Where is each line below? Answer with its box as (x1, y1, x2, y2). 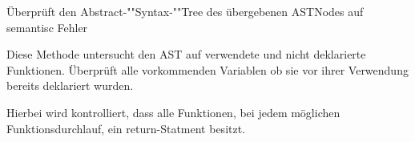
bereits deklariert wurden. (6, 77, 134, 94)
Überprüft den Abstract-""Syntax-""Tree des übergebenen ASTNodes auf (6, 3, 364, 19)
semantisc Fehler (6, 18, 88, 35)
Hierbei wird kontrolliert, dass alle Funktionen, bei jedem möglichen (6, 103, 340, 120)
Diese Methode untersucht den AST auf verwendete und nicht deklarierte (6, 46, 366, 63)
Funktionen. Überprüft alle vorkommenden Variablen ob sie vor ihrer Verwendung (6, 61, 409, 78)
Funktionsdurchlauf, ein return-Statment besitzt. (6, 120, 246, 136)
